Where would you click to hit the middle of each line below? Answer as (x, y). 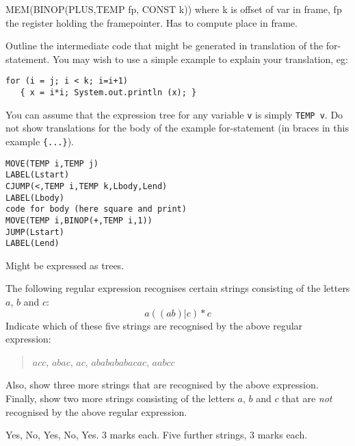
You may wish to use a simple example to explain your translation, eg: (200, 59)
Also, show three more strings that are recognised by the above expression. (162, 385)
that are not (307, 398)
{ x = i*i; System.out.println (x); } (108, 93)
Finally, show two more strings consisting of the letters (120, 398)
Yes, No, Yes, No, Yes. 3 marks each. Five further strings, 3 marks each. (157, 435)
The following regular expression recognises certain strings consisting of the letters (178, 288)
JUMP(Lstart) (35, 232)
